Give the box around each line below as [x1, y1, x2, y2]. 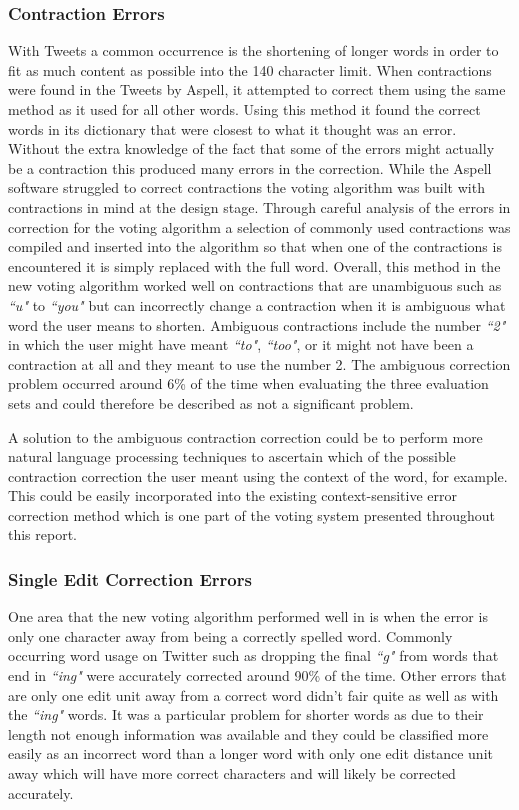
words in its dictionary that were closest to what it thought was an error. [8, 118, 457, 139]
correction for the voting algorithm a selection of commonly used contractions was [8, 216, 511, 237]
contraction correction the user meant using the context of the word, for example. [8, 465, 508, 486]
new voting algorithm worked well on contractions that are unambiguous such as [8, 275, 502, 296]
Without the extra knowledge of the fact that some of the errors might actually [8, 138, 495, 159]
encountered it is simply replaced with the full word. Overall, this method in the [8, 255, 501, 276]
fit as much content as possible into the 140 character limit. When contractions [8, 59, 492, 80]
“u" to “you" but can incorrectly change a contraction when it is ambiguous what [8, 294, 506, 315]
